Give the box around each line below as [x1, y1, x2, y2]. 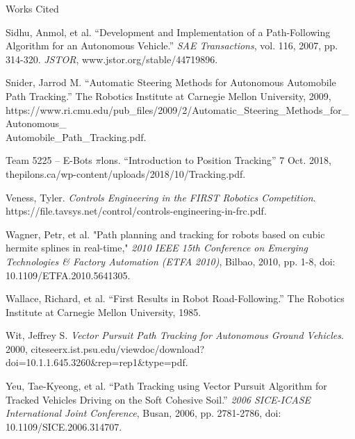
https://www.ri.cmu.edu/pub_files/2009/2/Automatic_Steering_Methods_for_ [6, 102, 349, 117]
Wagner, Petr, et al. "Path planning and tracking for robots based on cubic [6, 226, 325, 241]
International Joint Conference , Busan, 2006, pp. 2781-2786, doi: [6, 406, 281, 420]
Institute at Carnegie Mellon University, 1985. [6, 304, 201, 319]
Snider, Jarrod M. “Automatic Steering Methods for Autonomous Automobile [6, 75, 336, 90]
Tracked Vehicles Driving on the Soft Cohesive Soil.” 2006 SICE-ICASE [6, 392, 311, 406]
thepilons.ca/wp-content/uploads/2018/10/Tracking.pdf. [6, 166, 246, 181]
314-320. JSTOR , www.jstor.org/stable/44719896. [6, 51, 218, 66]
